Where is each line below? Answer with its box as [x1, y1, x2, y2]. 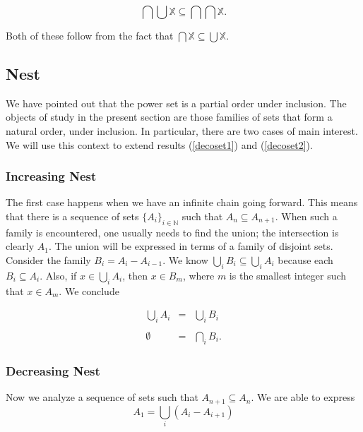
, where [182, 268, 215, 282]
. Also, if [40, 268, 77, 282]
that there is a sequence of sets [6, 208, 139, 223]
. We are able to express [251, 390, 355, 404]
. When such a [275, 208, 338, 223]
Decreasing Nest [6, 361, 100, 379]
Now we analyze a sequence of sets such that [6, 390, 198, 404]
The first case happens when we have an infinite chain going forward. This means [6, 195, 358, 210]
